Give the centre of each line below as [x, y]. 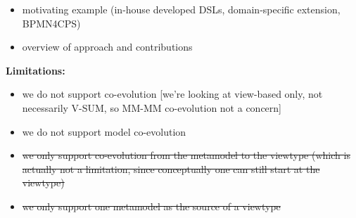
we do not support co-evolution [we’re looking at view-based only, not [172, 94]
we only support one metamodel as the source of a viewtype [151, 206]
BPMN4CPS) [51, 23]
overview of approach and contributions [107, 47]
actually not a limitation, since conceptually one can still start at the [171, 168]
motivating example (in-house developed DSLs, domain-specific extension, [181, 9]
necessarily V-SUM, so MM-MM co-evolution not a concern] [152, 107]
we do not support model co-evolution [104, 131]
